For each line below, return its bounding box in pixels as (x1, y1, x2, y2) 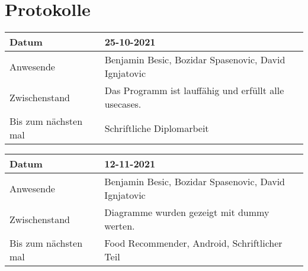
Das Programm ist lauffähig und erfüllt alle (104, 83, 284, 98)
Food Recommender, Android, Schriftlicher (104, 236, 283, 250)
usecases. (104, 97, 142, 111)
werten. (104, 219, 135, 233)
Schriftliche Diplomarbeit (104, 121, 209, 135)
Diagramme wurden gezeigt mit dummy (104, 205, 269, 220)
